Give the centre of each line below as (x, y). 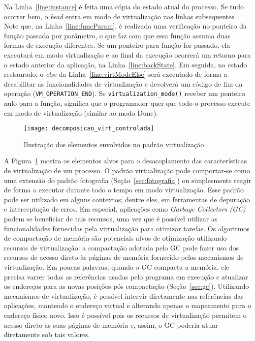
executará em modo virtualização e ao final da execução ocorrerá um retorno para (127, 54)
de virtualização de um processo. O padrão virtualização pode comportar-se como (127, 170)
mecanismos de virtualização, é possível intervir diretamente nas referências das (124, 295)
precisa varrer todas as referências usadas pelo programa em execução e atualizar (126, 276)
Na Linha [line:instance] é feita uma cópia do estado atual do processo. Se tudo (124, 6)
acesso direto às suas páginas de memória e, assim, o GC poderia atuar (111, 325)
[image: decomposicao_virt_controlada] (89, 129)
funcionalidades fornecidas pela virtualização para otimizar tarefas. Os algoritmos (127, 228)
